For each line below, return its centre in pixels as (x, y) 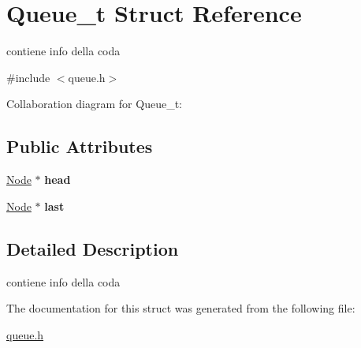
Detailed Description (93, 248)
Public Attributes (80, 146)
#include (28, 77)
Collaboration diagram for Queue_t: (94, 104)
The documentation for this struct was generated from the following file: (181, 308)
